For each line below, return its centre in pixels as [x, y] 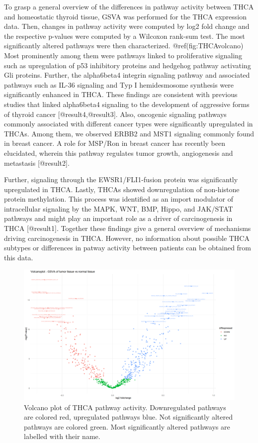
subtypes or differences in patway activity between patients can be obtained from [128, 248]
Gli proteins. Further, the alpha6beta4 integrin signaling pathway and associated [127, 75]
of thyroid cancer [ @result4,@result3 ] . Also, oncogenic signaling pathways [115, 114]
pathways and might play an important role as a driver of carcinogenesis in [118, 218]
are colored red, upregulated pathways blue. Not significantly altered [128, 417]
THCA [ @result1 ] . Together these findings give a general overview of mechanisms [128, 228]
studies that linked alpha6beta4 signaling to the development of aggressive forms [127, 104]
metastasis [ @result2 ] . [37, 163]
